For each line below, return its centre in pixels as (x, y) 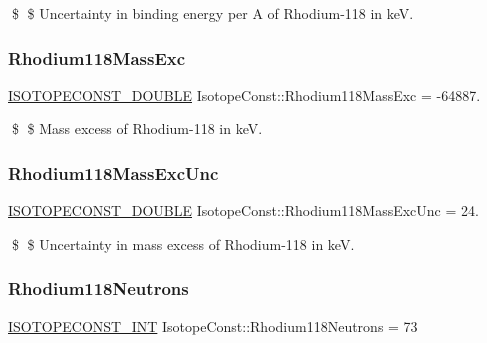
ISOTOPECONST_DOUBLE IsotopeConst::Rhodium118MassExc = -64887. (244, 94)
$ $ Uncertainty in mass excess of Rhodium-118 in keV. (183, 243)
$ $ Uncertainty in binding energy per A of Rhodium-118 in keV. (212, 13)
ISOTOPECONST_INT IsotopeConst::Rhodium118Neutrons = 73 (213, 325)
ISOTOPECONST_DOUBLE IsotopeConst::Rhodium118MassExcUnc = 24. (243, 210)
